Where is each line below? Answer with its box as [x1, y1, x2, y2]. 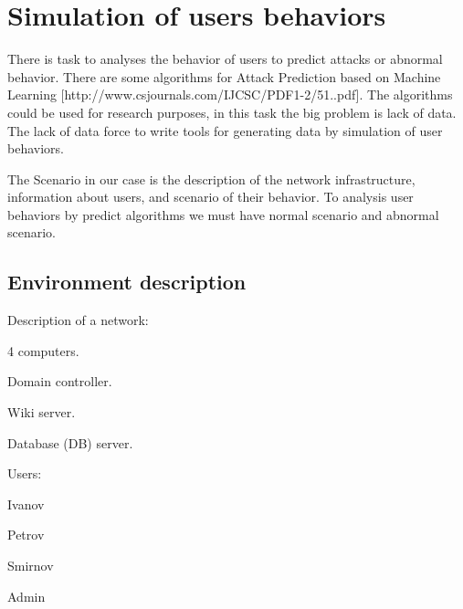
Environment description [7, 268, 247, 296]
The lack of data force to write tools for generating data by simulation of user [7, 121, 443, 140]
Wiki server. [7, 403, 76, 422]
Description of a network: [7, 310, 149, 330]
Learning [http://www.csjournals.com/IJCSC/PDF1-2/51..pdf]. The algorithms [7, 85, 453, 104]
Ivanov [7, 494, 45, 513]
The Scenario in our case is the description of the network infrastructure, [7, 169, 416, 188]
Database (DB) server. [7, 433, 133, 452]
